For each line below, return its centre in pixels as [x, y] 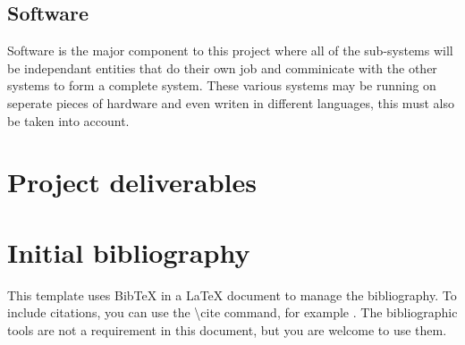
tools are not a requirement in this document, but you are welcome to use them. [227, 329]
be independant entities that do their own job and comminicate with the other [222, 67]
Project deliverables [132, 182]
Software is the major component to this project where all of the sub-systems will [230, 50]
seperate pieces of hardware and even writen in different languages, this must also [231, 102]
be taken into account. [68, 120]
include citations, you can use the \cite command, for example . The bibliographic [232, 312]
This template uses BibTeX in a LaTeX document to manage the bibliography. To [232, 295]
